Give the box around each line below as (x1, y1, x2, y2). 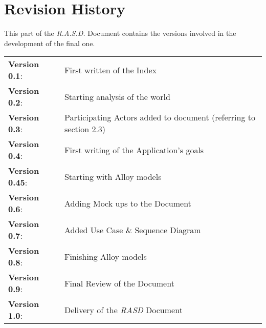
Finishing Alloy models (64, 250, 147, 262)
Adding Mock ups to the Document (64, 197, 191, 209)
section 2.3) (64, 123, 106, 135)
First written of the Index (64, 64, 157, 76)
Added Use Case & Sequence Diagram (64, 223, 201, 236)
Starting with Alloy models (64, 170, 162, 182)
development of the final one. (4, 37, 95, 48)
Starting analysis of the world (64, 90, 170, 102)
